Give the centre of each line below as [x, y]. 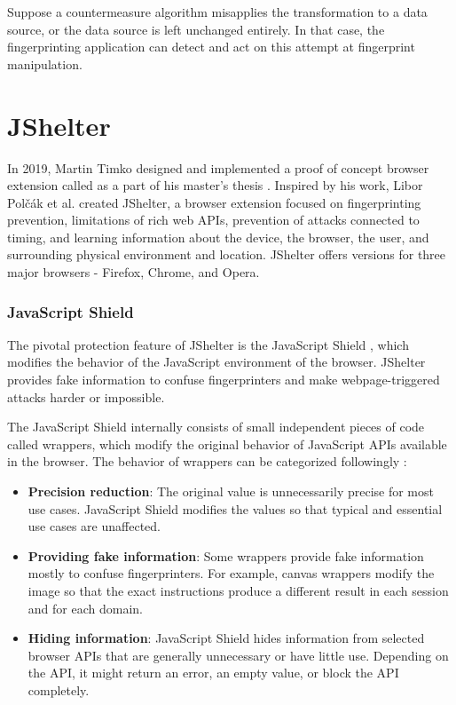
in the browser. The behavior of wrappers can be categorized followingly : [207, 461]
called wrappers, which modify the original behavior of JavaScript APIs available [227, 444]
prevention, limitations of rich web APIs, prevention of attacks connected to [213, 220]
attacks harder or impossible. [86, 396]
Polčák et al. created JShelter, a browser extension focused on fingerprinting [214, 202]
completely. [59, 689]
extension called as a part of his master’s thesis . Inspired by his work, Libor [215, 185]
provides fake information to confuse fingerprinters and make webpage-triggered [224, 380]
